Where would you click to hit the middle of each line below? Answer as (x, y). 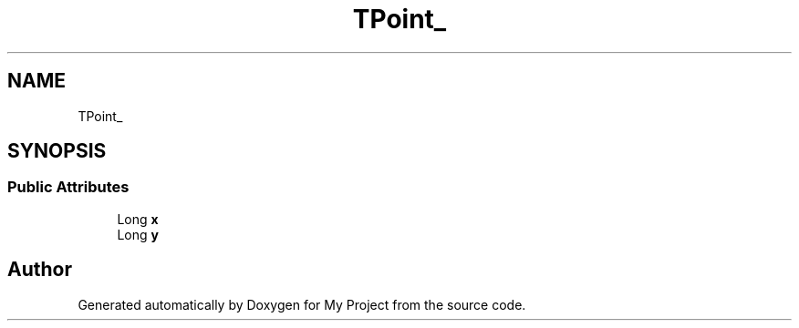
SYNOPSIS (57, 151)
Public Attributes (68, 187)
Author (40, 270)
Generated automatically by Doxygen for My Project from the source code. (302, 304)
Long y (138, 234)
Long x (138, 219)
